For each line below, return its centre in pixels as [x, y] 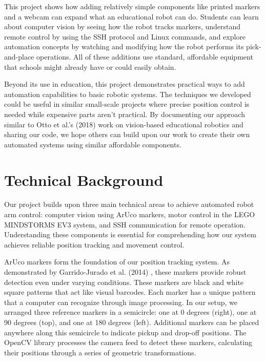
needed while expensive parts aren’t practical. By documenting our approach [125, 114]
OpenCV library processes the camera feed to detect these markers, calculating [128, 342]
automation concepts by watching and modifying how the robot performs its [124, 46]
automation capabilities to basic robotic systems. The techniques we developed [128, 94]
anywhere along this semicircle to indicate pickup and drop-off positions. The [125, 332]
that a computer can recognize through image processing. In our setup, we [121, 302]
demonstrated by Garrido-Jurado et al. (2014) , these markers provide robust [125, 272]
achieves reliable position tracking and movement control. [94, 244]
